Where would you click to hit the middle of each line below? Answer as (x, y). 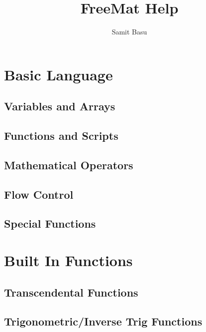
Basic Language (58, 74)
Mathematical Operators (69, 165)
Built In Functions (68, 260)
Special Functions (50, 223)
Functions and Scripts (61, 136)
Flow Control (39, 194)
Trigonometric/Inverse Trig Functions (103, 321)
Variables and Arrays (60, 106)
